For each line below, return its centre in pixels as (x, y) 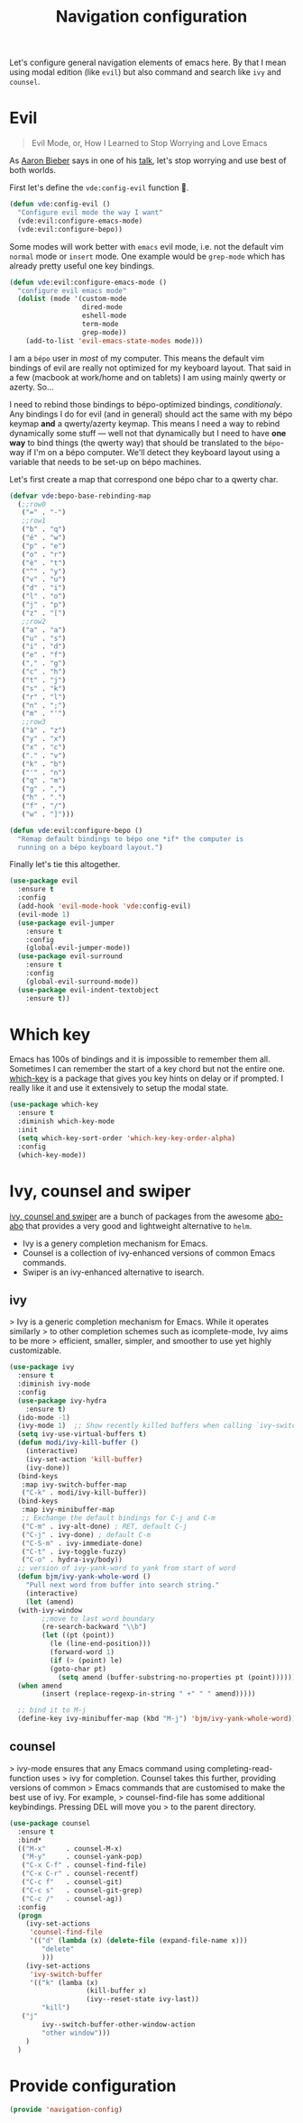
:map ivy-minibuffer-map (68, 1510)
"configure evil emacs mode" (72, 290)
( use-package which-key (54, 1105)
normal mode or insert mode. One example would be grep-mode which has (147, 256)
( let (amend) (50, 1602)
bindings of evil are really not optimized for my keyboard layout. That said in (150, 368)
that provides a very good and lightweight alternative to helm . (139, 1226)
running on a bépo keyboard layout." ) (91, 847)
